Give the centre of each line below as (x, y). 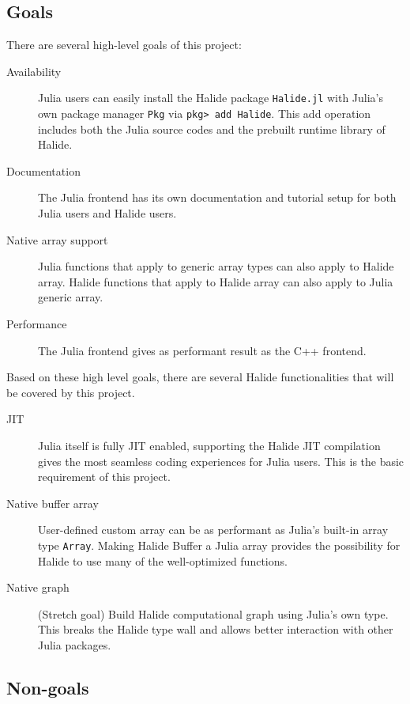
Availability (34, 71)
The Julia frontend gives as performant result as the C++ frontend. (202, 350)
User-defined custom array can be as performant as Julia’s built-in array (213, 530)
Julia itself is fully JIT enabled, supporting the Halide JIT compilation (209, 446)
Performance (37, 324)
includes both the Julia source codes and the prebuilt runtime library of (212, 129)
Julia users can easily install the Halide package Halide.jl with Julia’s (211, 98)
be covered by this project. (71, 392)
